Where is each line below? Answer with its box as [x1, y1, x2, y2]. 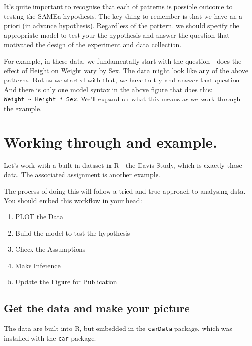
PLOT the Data [15, 212, 63, 222]
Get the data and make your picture [4, 300, 190, 315]
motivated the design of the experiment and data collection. [4, 39, 182, 49]
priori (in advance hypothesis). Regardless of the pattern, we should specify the [4, 20, 239, 31]
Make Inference [15, 260, 61, 270]
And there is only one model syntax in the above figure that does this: [4, 84, 213, 94]
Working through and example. [4, 132, 217, 151]
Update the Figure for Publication [15, 277, 117, 287]
